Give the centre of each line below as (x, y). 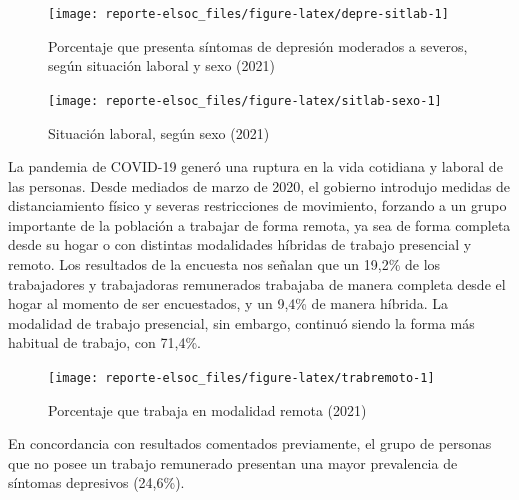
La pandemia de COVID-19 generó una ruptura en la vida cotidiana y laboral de (255, 166)
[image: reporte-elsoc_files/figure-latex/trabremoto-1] (241, 378)
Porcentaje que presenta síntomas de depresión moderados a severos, (258, 45)
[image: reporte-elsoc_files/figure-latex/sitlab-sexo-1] (245, 100)
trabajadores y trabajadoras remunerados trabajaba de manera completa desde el (257, 283)
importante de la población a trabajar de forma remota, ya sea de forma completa (259, 224)
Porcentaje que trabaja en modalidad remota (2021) (207, 409)
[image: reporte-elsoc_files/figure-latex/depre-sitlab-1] (248, 14)
